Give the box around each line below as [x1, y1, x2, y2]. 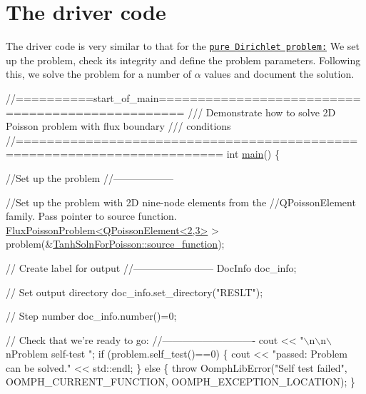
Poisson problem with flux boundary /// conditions [6, 118, 231, 133]
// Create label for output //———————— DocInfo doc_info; [6, 260, 297, 275]
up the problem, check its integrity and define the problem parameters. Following [6, 52, 361, 67]
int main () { [226, 146, 280, 161]
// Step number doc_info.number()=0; [6, 308, 177, 323]
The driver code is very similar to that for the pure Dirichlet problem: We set [6, 39, 360, 54]
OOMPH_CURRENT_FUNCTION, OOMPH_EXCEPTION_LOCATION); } [6, 374, 356, 389]
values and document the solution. [204, 66, 355, 81]
